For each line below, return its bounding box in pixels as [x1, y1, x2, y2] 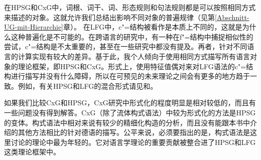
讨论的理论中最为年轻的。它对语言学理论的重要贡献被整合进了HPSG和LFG [11, 136, 256, 147]
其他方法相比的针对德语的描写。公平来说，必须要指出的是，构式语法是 [18, 127, 250, 137]
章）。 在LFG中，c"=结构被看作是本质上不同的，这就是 [63, 22, 242, 32]
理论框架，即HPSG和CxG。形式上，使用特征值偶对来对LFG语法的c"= [18, 61, 246, 71]
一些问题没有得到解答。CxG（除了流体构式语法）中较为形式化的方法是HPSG [4, 107, 256, 117]
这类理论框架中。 [4, 146, 60, 157]
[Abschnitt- [215, 12, 249, 22]
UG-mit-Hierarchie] [4, 22, 64, 32]
